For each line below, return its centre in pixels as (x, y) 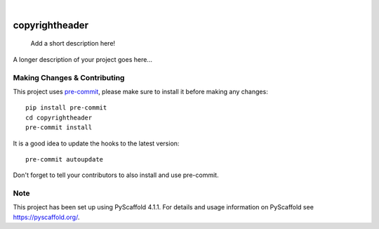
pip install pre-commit (66, 108)
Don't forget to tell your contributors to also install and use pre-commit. (116, 175)
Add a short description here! (73, 44)
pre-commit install (59, 127)
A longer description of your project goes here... (82, 59)
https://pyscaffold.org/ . (46, 217)
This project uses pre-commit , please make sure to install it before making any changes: (140, 91)
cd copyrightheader (59, 117)
